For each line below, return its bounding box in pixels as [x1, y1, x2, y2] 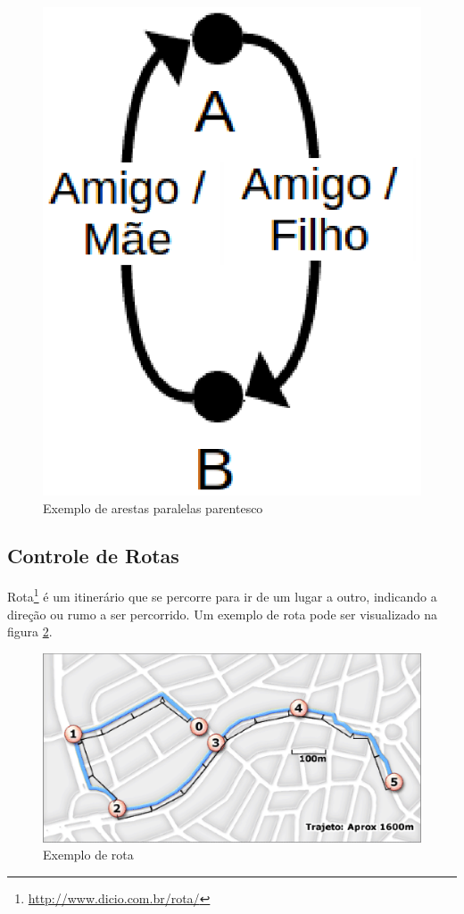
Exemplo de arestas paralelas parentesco [43, 498, 263, 517]
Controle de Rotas [7, 542, 179, 569]
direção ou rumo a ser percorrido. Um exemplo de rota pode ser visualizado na [7, 604, 437, 623]
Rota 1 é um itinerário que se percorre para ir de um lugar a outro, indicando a [7, 585, 437, 605]
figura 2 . [7, 622, 53, 641]
